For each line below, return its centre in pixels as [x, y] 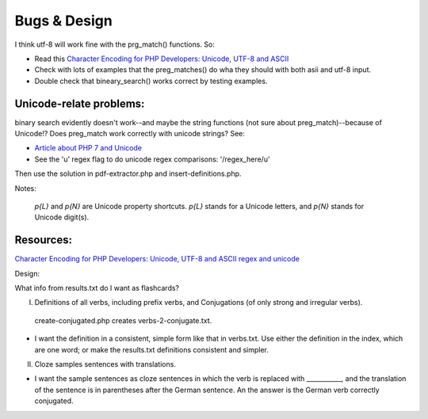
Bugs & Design [63, 21]
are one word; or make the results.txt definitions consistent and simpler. [152, 349]
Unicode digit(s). [62, 217]
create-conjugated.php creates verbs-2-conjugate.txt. [123, 320]
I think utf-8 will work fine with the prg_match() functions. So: [115, 44]
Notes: [25, 188]
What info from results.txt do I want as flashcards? [97, 288]
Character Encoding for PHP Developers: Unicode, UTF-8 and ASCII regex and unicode [157, 259]
